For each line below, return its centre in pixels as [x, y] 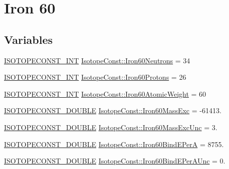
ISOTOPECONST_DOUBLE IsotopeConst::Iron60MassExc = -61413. [113, 110]
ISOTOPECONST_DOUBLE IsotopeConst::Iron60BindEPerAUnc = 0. [115, 161]
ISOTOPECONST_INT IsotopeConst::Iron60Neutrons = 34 [97, 60]
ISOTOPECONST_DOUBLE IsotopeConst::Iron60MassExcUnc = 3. [111, 127]
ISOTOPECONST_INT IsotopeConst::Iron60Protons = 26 [95, 77]
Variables [29, 39]
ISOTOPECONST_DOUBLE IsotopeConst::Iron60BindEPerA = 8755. [114, 144]
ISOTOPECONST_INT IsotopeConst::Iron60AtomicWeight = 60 [105, 93]
